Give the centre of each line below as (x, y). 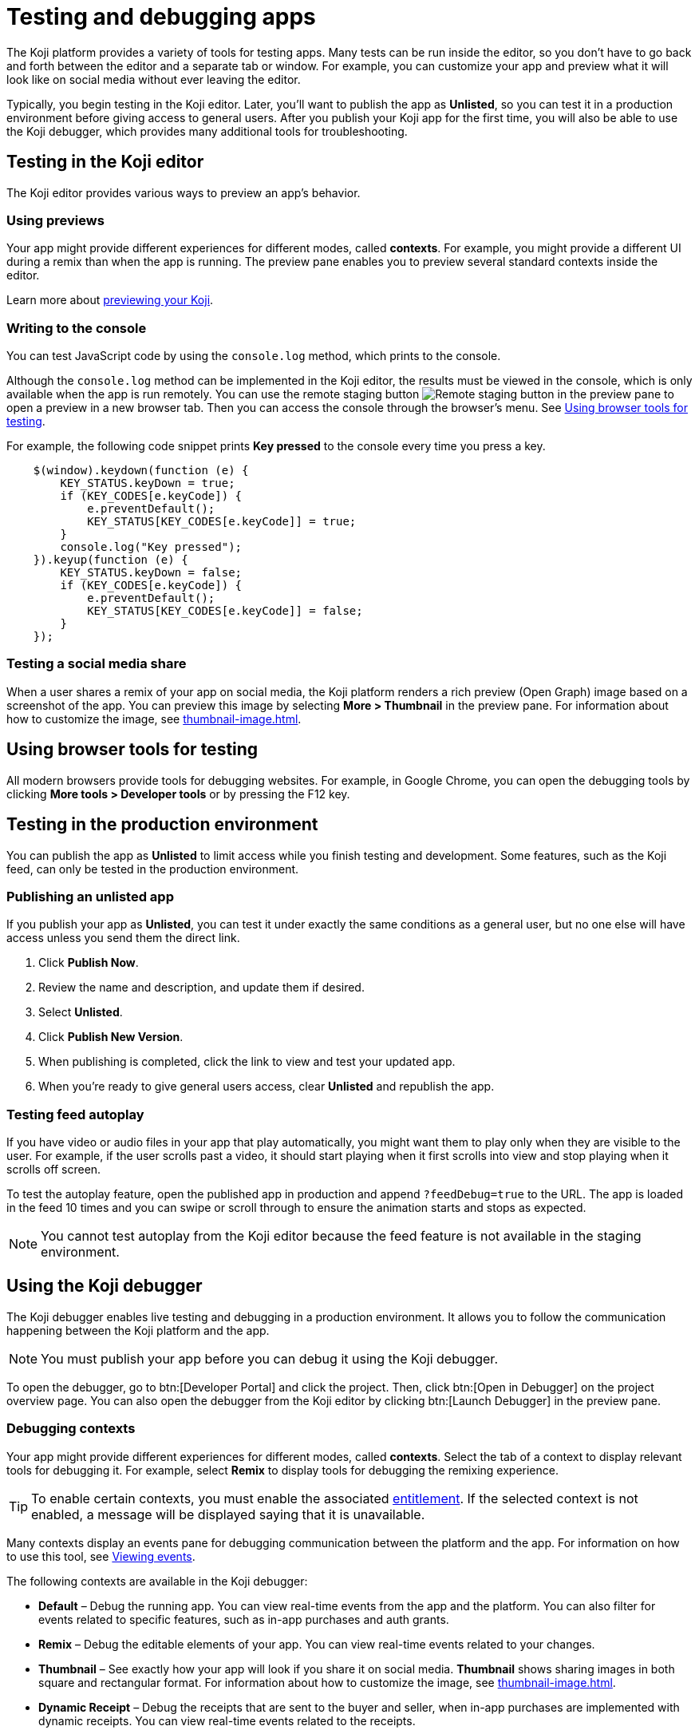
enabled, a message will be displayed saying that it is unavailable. (228, 1514)
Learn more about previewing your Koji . (110, 300)
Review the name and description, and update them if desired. (201, 988)
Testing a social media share (97, 664)
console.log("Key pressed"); (151, 547)
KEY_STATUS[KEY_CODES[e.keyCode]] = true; (222, 522)
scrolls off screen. (54, 1170)
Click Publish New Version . (111, 1037)
